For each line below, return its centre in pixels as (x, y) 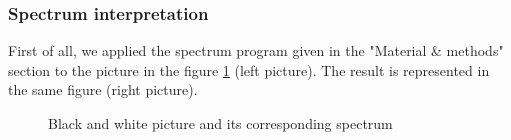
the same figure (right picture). (103, 89)
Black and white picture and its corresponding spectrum (220, 123)
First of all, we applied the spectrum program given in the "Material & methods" (256, 50)
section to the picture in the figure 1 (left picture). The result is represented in (249, 69)
